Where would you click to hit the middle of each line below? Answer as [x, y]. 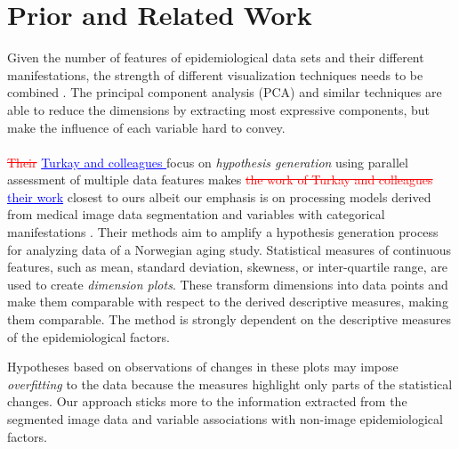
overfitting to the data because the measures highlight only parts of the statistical [230, 384]
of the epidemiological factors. [89, 336]
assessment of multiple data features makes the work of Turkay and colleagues [220, 180]
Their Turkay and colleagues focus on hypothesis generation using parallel [208, 162]
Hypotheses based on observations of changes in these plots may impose [203, 367]
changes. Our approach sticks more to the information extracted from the [207, 401]
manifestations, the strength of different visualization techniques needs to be [215, 74]
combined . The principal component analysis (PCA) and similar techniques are [225, 92]
